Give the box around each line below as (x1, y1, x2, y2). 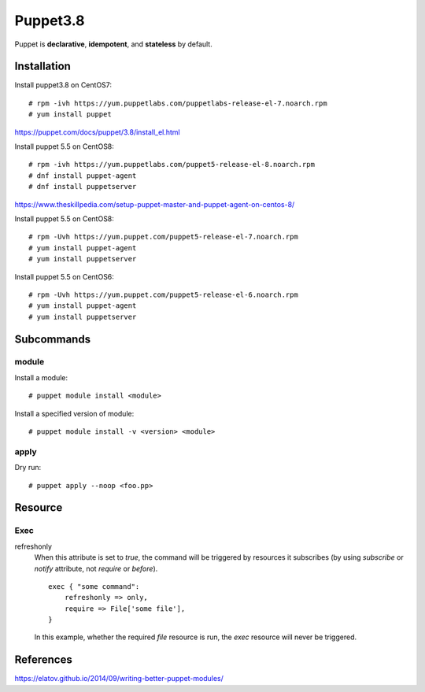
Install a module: (14, 372, 68, 382)
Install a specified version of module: (14, 409, 135, 418)
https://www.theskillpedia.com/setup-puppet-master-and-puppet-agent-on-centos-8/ (14, 199, 295, 209)
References (14, 653, 72, 667)
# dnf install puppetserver (28, 182, 137, 191)
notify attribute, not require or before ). (34, 564, 158, 573)
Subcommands (14, 332, 91, 346)
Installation (14, 60, 71, 73)
